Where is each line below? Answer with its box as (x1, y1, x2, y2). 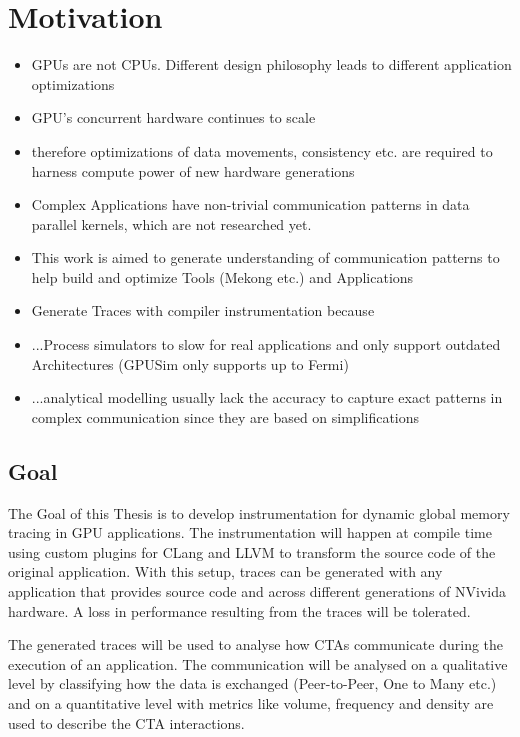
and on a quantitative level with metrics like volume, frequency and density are (8, 692, 494, 713)
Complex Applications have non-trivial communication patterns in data (31, 194, 470, 215)
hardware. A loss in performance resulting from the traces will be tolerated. (8, 600, 471, 621)
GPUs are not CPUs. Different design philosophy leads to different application (31, 54, 512, 75)
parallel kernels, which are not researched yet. (31, 213, 312, 234)
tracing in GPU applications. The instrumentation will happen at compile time (8, 522, 492, 543)
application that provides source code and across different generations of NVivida (8, 581, 506, 602)
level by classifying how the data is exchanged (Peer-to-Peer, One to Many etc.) (8, 673, 497, 694)
